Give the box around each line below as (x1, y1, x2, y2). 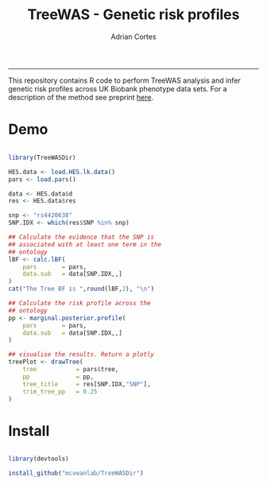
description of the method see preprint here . (8, 92, 153, 102)
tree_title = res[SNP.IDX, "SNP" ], (22, 380, 151, 388)
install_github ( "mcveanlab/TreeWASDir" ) (8, 469, 145, 478)
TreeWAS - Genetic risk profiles (27, 6, 240, 24)
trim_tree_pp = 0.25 (22, 387, 98, 395)
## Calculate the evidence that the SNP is (8, 233, 155, 241)
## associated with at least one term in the (8, 240, 161, 248)
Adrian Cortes (110, 32, 157, 41)
